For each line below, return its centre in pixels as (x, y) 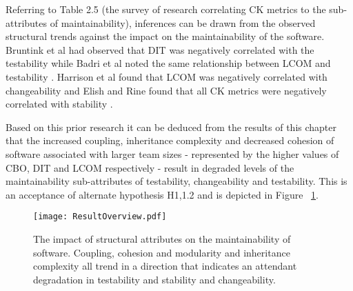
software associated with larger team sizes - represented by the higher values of (172, 153)
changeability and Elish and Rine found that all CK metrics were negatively (166, 90)
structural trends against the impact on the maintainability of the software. (165, 36)
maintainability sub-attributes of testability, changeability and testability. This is (176, 181)
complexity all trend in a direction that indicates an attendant (165, 266)
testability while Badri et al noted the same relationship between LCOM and (168, 63)
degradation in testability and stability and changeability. (154, 279)
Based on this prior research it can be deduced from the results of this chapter (171, 127)
